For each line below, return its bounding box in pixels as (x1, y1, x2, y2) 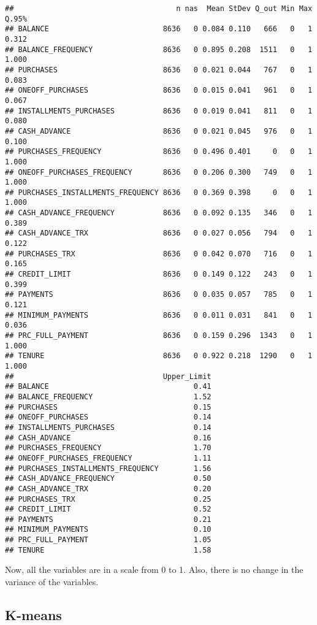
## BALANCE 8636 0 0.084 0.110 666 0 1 (5, 25, 313, 34)
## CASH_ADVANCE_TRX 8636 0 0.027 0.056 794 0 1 (5, 229, 313, 238)
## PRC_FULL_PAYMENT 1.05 (5, 535, 212, 545)
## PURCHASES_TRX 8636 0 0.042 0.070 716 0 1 (5, 249, 313, 258)
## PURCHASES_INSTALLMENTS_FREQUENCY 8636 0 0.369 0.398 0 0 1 (5, 188, 313, 197)
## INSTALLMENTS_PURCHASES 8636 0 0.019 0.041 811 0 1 (5, 106, 313, 115)
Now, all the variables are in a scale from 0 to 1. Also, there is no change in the (5, 563, 304, 576)
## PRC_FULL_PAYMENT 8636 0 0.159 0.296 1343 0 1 (5, 331, 313, 340)
